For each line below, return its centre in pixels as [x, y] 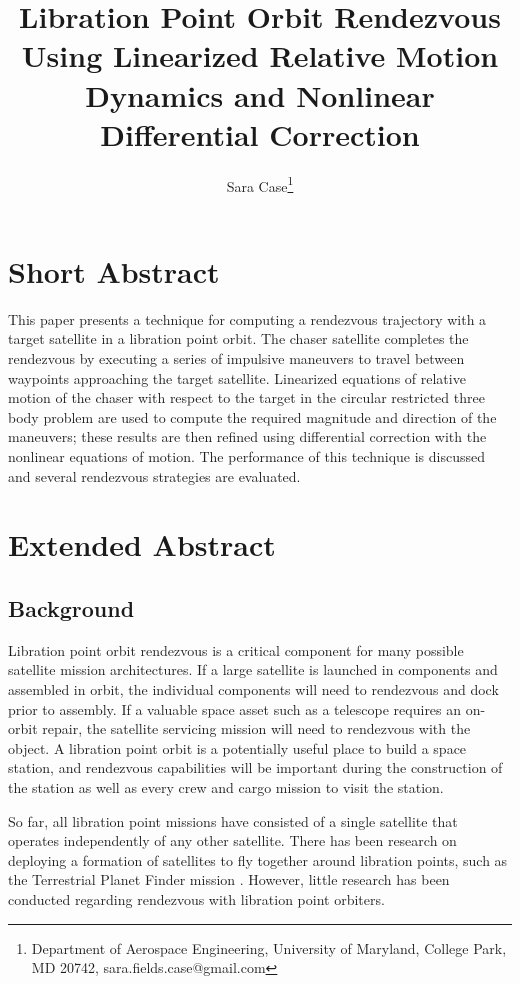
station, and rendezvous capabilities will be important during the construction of [255, 767]
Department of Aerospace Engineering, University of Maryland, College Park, [269, 947]
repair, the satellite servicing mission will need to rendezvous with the [256, 728]
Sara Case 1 [260, 184]
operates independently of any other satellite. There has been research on [232, 840]
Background [71, 607]
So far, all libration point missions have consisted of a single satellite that [233, 820]
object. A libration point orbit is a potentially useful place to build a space [237, 747]
